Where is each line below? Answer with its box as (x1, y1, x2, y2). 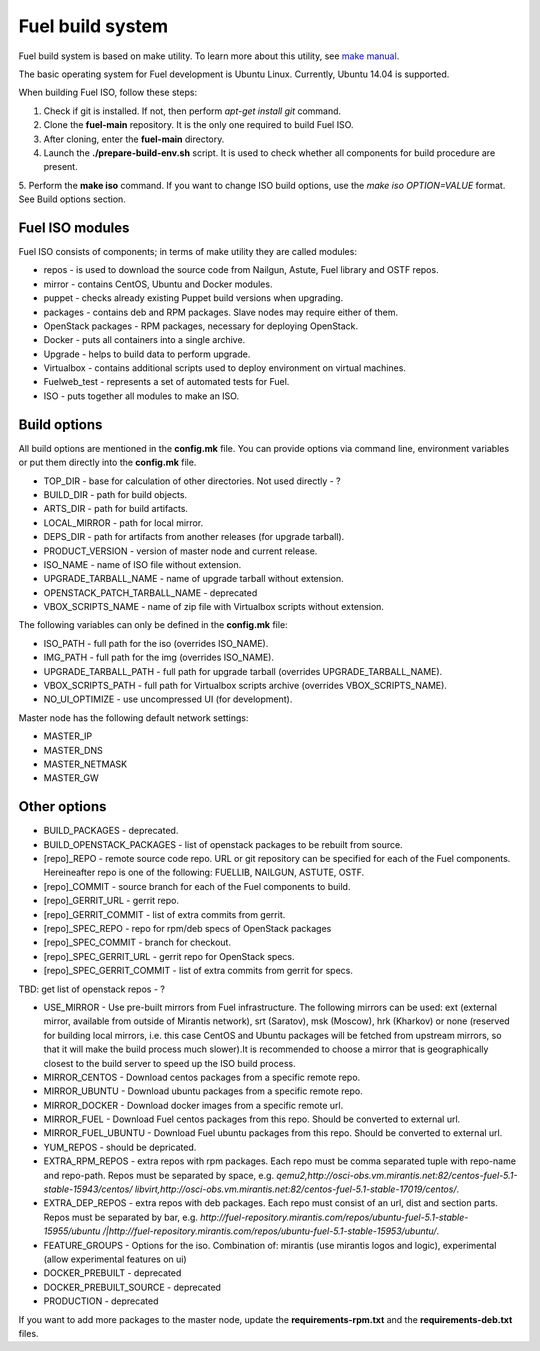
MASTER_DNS (43, 744, 104, 756)
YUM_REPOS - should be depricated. (43, 1141, 197, 1153)
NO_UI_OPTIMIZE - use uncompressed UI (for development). (43, 693, 293, 705)
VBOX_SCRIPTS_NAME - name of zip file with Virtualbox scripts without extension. (43, 601, 385, 613)
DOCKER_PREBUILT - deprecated (43, 1267, 182, 1279)
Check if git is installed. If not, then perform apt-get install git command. (43, 105, 342, 117)
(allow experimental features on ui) (43, 1253, 187, 1265)
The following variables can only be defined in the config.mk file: (18, 619, 289, 631)
